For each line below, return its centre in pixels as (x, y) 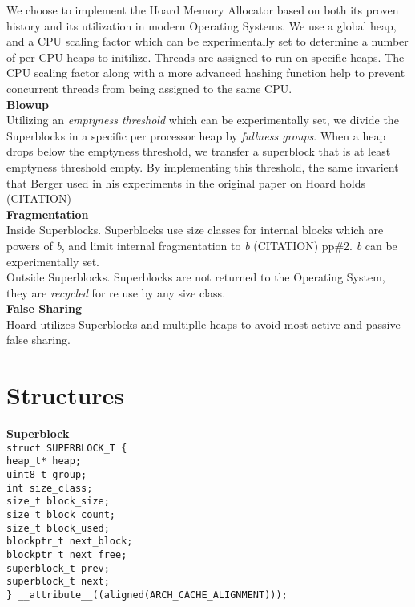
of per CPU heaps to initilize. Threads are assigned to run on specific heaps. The (205, 57)
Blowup (28, 104)
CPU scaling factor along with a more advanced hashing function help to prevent (206, 73)
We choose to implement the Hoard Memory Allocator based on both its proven (203, 10)
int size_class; (50, 488)
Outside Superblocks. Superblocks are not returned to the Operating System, (196, 277)
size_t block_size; (58, 502)
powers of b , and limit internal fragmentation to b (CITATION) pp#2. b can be (202, 245)
